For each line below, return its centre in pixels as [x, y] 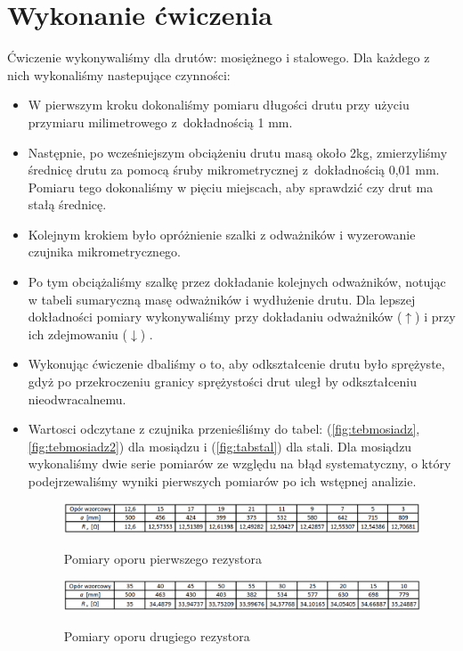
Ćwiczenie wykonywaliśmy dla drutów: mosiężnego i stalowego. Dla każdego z [219, 57]
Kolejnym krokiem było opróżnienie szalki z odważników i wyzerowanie [222, 234]
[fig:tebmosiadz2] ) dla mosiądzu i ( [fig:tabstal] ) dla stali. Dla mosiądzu [220, 446]
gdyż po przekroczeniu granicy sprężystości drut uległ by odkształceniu [222, 382]
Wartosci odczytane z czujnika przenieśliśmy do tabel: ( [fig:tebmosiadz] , [224, 429]
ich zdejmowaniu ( [78, 334]
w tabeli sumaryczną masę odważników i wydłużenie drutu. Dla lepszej [222, 299]
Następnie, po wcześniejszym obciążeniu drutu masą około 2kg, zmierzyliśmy [238, 152]
